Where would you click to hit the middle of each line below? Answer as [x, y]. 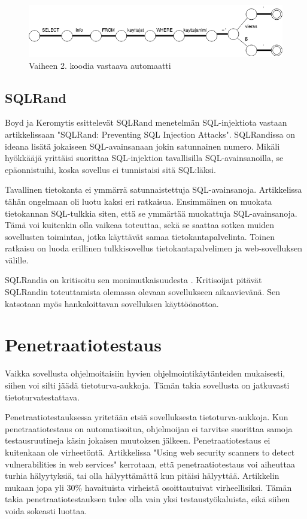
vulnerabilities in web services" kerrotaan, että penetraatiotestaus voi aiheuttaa [150, 464]
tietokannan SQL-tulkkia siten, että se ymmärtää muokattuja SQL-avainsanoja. [151, 213]
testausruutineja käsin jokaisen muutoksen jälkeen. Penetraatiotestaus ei [138, 440]
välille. [17, 259]
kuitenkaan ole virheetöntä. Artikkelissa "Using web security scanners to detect [150, 452]
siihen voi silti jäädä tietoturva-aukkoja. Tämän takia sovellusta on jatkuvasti [147, 385]
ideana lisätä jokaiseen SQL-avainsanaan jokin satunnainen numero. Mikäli [142, 146]
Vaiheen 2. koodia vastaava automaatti [100, 65]
